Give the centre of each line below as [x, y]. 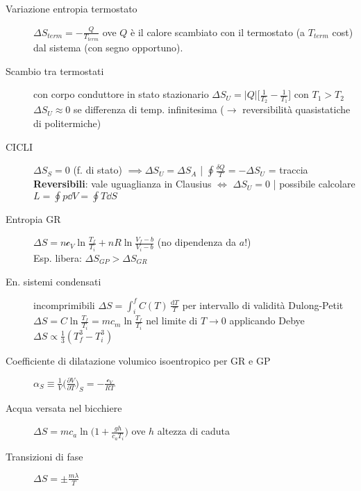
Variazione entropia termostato [72, 8]
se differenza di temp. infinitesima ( [149, 109]
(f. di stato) [98, 170]
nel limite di [172, 321]
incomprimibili [64, 305]
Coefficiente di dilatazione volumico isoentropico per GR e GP [138, 360]
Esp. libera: [58, 257]
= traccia [288, 170]
